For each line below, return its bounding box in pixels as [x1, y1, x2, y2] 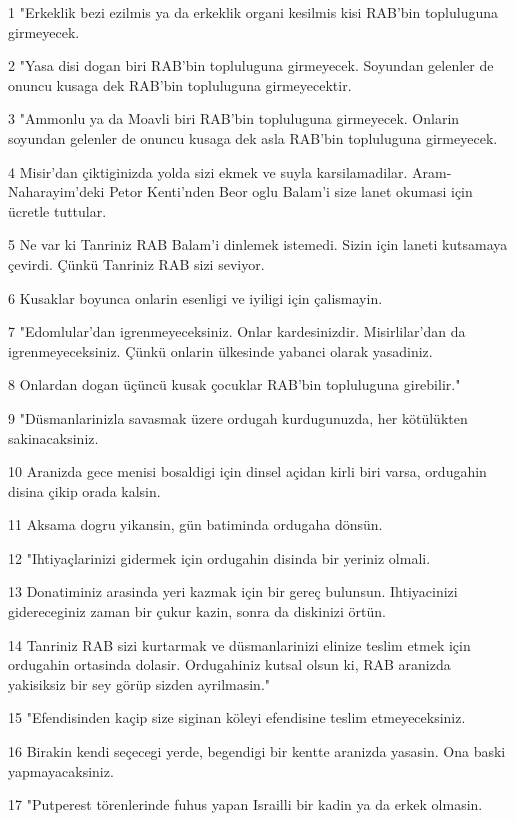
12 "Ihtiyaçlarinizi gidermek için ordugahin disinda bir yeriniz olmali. [8, 547, 431, 568]
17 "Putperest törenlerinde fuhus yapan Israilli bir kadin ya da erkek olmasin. [8, 794, 483, 815]
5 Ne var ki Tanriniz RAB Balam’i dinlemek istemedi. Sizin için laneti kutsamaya [8, 234, 508, 255]
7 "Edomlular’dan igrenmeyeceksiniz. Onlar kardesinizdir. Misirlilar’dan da [8, 321, 466, 342]
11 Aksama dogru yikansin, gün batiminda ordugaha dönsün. [8, 514, 383, 535]
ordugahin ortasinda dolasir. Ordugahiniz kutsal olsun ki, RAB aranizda [8, 654, 451, 675]
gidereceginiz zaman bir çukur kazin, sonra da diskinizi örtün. [8, 601, 386, 622]
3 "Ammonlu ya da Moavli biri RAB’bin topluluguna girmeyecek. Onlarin [8, 108, 460, 129]
